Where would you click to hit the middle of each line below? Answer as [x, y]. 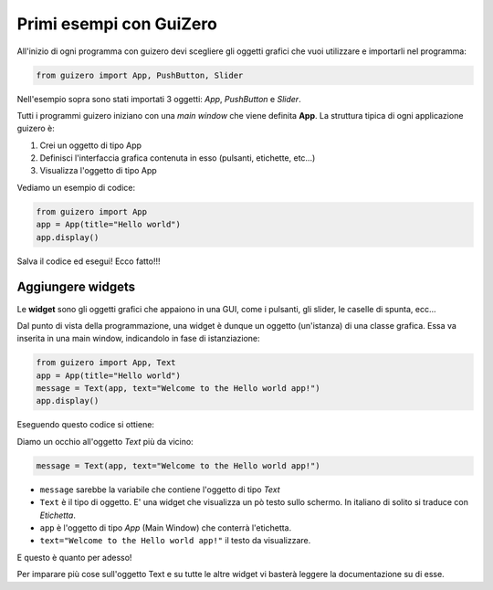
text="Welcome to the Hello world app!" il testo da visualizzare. [175, 541]
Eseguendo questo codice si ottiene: [86, 425]
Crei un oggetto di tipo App [90, 145]
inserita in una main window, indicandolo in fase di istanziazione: [138, 339]
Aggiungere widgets [76, 287]
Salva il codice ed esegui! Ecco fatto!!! [89, 261]
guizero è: [36, 129]
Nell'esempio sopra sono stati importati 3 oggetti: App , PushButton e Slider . [159, 99]
